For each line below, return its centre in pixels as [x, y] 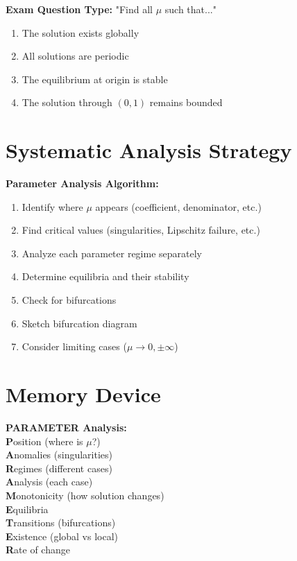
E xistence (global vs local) [62, 536]
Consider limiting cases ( [74, 346]
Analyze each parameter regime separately [112, 253]
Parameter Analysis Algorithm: [82, 183]
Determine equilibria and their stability [105, 276]
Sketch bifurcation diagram [79, 323]
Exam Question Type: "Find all [79, 9]
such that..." [190, 9]
